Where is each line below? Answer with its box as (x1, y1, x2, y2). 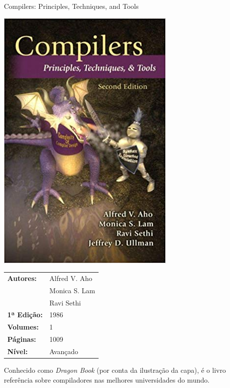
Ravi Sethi (49, 297, 81, 307)
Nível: (7, 346, 28, 356)
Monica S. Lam (49, 285, 96, 295)
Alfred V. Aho (49, 273, 93, 283)
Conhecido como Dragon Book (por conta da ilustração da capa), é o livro (4, 365, 226, 375)
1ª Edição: (7, 309, 43, 320)
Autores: (7, 273, 37, 283)
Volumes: (7, 322, 39, 332)
